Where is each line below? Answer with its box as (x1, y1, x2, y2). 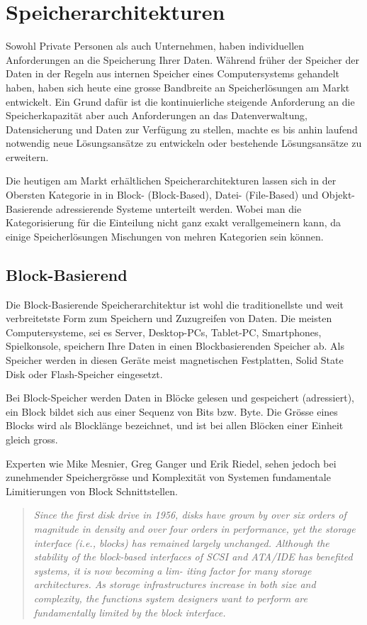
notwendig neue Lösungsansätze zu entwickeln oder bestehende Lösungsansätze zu (6, 135, 362, 150)
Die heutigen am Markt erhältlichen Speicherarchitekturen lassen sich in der (6, 173, 337, 188)
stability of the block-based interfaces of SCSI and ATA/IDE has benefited (33, 549, 353, 564)
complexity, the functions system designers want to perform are (33, 590, 307, 605)
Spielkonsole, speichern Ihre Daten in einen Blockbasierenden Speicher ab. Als (6, 338, 345, 353)
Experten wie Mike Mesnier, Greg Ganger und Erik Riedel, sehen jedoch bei (6, 455, 337, 470)
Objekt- (321, 187, 356, 202)
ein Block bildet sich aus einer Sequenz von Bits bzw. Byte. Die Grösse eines (6, 404, 338, 419)
